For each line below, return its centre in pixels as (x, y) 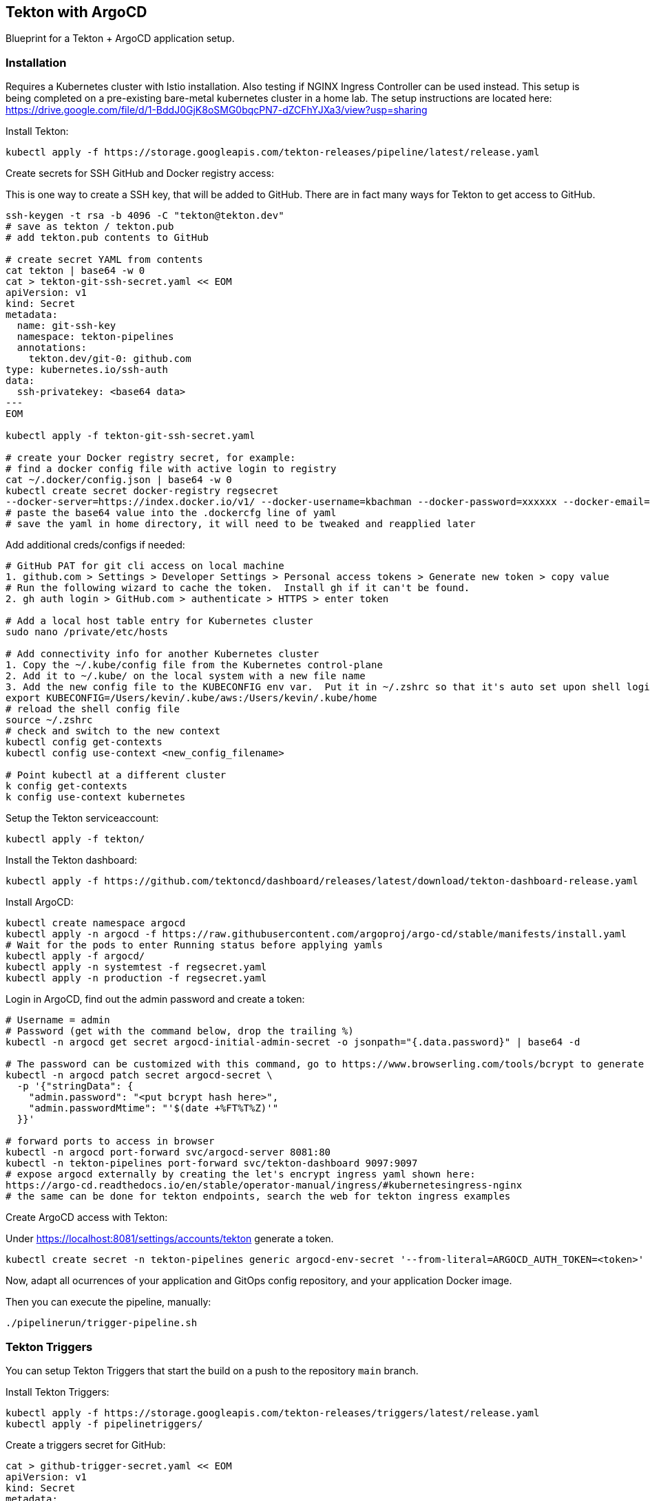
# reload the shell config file (93, 709)
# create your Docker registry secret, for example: (151, 458)
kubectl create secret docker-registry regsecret (142, 491)
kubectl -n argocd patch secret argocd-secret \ (139, 1075)
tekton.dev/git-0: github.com (110, 359)
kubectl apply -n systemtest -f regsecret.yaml (136, 967)
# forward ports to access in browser (110, 1141)
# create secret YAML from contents (104, 260)
